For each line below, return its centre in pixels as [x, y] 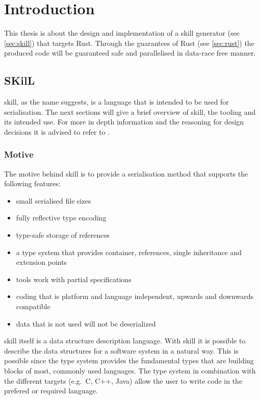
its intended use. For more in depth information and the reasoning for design [124, 122]
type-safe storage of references [63, 235]
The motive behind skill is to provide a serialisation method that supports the [126, 173]
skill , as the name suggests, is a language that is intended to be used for [116, 102]
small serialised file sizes [54, 200]
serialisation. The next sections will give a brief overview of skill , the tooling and [130, 111]
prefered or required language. [51, 391]
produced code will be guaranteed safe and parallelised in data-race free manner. [130, 53]
